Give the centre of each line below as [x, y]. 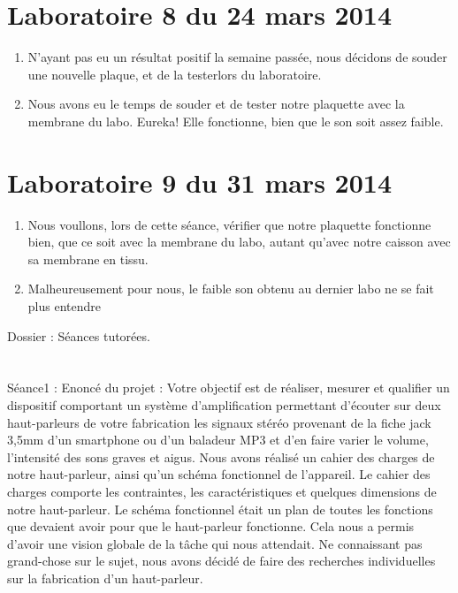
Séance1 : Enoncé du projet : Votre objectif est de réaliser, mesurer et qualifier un [229, 388]
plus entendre [64, 306]
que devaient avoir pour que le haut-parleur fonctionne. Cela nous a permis [211, 526]
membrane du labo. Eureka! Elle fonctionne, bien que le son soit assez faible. [236, 121]
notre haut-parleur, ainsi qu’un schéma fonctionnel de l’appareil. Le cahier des [219, 474]
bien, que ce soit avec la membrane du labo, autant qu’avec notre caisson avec [239, 242]
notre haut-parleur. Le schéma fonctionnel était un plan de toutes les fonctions [220, 509]
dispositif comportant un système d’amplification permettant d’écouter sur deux [224, 404]
